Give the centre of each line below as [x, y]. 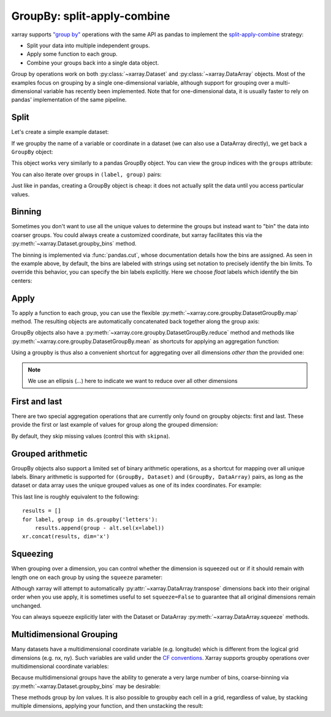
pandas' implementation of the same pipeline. [69, 100]
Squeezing [32, 554]
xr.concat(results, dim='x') [66, 537]
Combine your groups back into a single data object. [93, 63]
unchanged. [27, 605]
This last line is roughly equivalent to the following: [75, 497]
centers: [22, 281]
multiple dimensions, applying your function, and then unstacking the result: [107, 706]
